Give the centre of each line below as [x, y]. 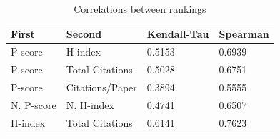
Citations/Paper [101, 87]
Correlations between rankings [140, 9]
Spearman [244, 33]
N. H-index [90, 104]
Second [84, 33]
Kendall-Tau [178, 33]
